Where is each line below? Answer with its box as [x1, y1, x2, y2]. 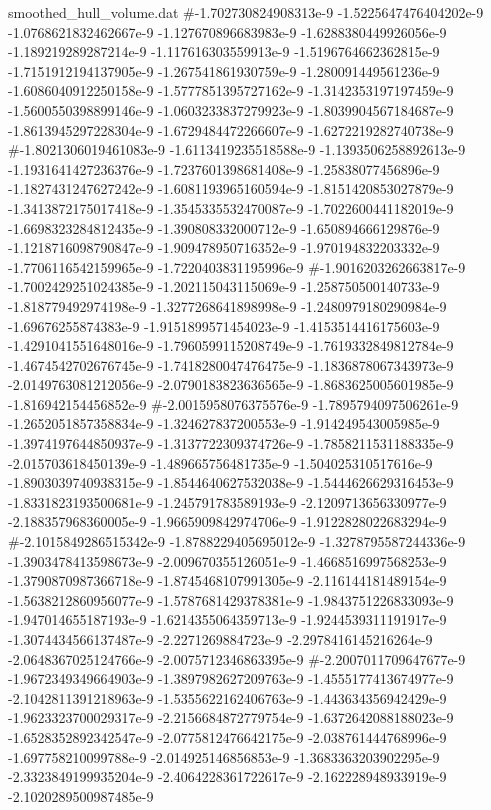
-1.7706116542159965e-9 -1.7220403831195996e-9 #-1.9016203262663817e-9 [8, 256, 466, 277]
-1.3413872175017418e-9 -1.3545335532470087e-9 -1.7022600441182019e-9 [8, 197, 454, 218]
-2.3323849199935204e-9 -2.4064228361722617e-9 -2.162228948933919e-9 [8, 766, 447, 787]
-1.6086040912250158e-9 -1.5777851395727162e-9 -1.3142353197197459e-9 [8, 80, 454, 101]
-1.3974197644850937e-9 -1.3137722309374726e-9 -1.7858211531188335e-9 [8, 433, 454, 454]
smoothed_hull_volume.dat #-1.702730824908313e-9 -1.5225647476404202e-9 [8, 2, 484, 22]
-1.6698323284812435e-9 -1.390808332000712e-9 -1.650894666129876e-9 [8, 217, 440, 238]
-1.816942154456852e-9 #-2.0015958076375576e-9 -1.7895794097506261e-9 [8, 393, 459, 414]
